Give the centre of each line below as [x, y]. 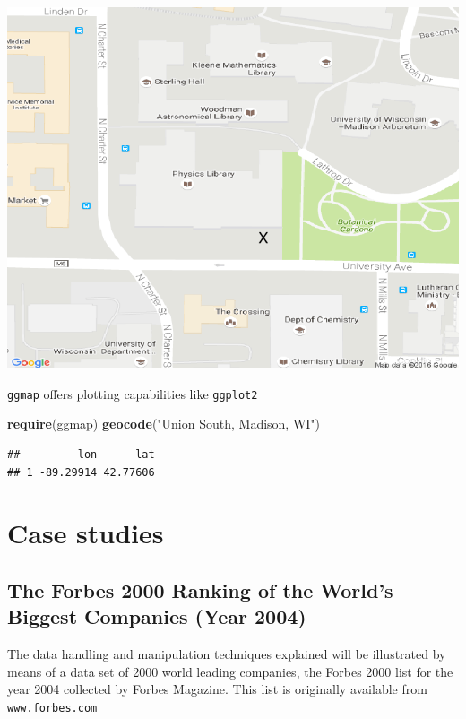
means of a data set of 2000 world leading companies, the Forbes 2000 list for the [230, 671]
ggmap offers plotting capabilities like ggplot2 [133, 393]
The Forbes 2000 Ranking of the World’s [200, 589]
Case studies [86, 533]
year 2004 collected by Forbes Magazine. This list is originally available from [217, 689]
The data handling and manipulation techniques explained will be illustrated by [227, 654]
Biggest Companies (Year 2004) [157, 616]
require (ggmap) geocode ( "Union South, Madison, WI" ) [164, 424]
